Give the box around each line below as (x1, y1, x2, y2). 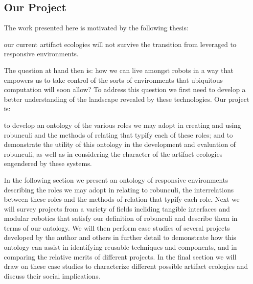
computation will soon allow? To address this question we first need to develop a (4, 84, 246, 95)
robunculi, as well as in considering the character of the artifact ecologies (4, 148, 223, 159)
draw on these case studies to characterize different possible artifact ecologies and (4, 261, 248, 271)
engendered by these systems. (4, 158, 92, 168)
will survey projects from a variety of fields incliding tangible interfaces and (4, 203, 230, 213)
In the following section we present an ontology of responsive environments (4, 174, 228, 185)
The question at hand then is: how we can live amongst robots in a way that (4, 65, 233, 75)
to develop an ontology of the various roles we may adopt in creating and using (4, 119, 241, 130)
